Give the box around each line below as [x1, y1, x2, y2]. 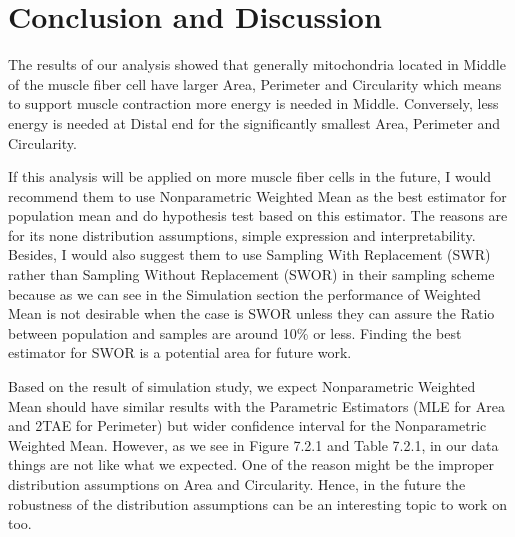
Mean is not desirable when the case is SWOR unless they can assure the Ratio [8, 303, 495, 324]
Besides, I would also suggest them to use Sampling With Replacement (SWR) [8, 244, 491, 265]
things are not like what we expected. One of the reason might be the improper [8, 454, 495, 475]
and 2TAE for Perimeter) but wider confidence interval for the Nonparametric [8, 415, 487, 436]
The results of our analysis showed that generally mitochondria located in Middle [8, 54, 506, 75]
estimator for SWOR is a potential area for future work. [8, 342, 352, 363]
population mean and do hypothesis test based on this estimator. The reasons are [8, 205, 508, 226]
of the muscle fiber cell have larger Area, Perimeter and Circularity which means [8, 73, 502, 94]
